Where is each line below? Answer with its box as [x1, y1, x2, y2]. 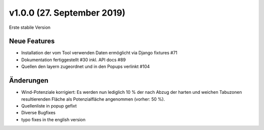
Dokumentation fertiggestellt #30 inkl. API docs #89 [21, 57, 126, 63]
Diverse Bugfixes [21, 110, 56, 116]
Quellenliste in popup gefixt [21, 103, 77, 108]
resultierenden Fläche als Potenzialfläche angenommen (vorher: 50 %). [21, 96, 165, 102]
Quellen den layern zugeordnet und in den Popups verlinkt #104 [21, 64, 150, 69]
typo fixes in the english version [21, 116, 86, 122]
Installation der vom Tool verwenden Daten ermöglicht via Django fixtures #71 [21, 50, 178, 56]
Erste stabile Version [9, 24, 51, 30]
